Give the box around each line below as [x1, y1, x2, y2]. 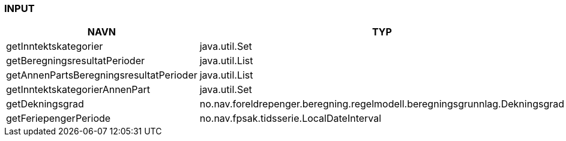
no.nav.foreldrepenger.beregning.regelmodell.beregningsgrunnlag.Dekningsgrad [199, 98, 565, 110]
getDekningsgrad [6, 98, 84, 110]
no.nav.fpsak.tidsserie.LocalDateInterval [199, 112, 382, 125]
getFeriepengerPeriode [6, 112, 111, 125]
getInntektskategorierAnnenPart [6, 83, 151, 96]
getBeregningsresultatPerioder [6, 55, 145, 67]
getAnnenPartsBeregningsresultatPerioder [6, 69, 197, 82]
